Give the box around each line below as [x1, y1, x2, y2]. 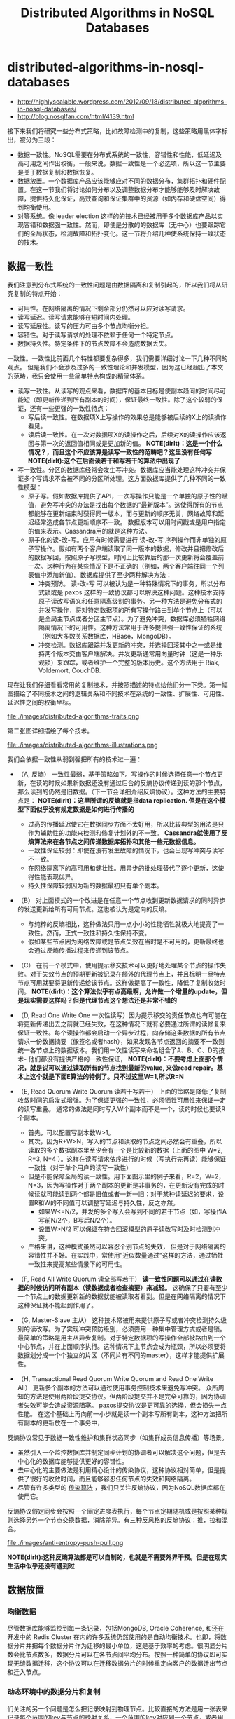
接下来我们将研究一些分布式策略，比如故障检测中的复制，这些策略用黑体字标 [7, 126, 228, 135]
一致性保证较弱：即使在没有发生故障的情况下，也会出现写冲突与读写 [27, 846, 225, 855]
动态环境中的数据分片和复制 [7, 1687, 101, 1697]
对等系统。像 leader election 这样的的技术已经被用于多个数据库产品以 [17, 212, 218, 220]
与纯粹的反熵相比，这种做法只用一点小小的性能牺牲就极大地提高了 [27, 920, 218, 928]
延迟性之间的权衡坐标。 [7, 698, 75, 706]
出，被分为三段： [7, 135, 57, 144]
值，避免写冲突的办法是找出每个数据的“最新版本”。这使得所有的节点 [27, 500, 224, 509]
